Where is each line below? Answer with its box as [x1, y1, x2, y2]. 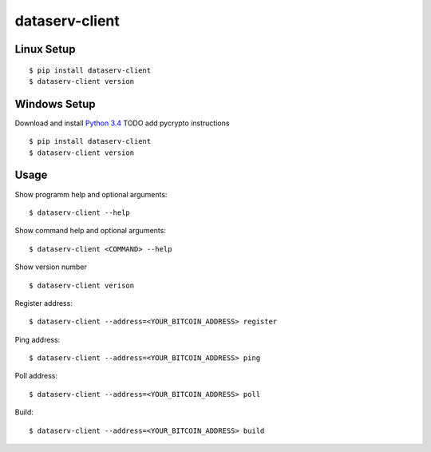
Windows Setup [14, 97, 96, 111]
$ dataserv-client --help [29, 208, 131, 217]
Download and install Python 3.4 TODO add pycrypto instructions [14, 118, 230, 128]
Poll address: [14, 371, 57, 381]
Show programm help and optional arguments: [14, 189, 168, 199]
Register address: [14, 298, 73, 307]
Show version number [14, 262, 88, 272]
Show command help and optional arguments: [14, 226, 167, 236]
